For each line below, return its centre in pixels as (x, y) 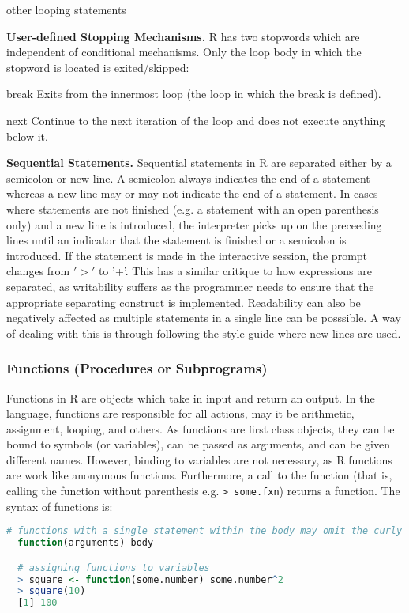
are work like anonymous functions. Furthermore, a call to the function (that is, (199, 475)
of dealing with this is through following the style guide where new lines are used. (204, 333)
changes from (38, 271)
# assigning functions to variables (114, 568)
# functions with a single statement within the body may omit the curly (204, 531)
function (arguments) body (86, 543)
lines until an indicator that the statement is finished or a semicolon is (176, 240)
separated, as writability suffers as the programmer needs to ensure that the (190, 286)
